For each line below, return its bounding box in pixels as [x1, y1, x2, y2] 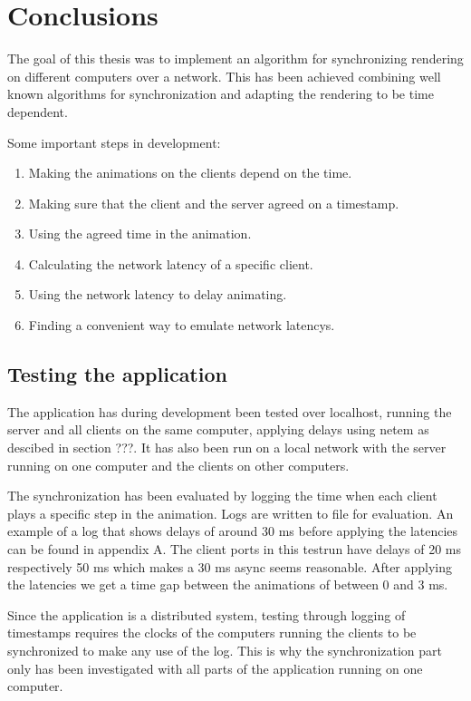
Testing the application [7, 360, 227, 388]
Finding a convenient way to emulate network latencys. [28, 316, 335, 335]
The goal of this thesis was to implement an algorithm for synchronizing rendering [7, 49, 464, 68]
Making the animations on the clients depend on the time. [28, 163, 352, 182]
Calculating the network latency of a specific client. [28, 254, 313, 273]
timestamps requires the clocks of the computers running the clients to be [7, 623, 417, 642]
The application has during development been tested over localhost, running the [7, 402, 452, 421]
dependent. [7, 102, 68, 121]
